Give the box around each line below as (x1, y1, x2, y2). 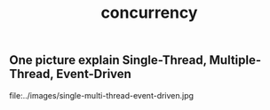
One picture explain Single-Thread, (9, 52, 207, 68)
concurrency (100, 3, 198, 23)
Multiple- (209, 52, 262, 68)
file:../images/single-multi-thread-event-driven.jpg (9, 90, 194, 100)
